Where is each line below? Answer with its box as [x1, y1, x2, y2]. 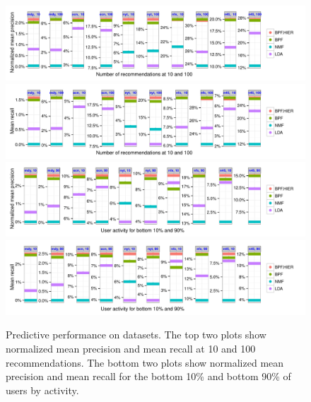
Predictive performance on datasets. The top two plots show [6, 327, 266, 342]
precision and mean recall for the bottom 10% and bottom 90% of [6, 369, 291, 384]
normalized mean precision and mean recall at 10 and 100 [6, 341, 256, 355]
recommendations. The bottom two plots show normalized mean [6, 355, 284, 370]
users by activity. [6, 382, 79, 397]
